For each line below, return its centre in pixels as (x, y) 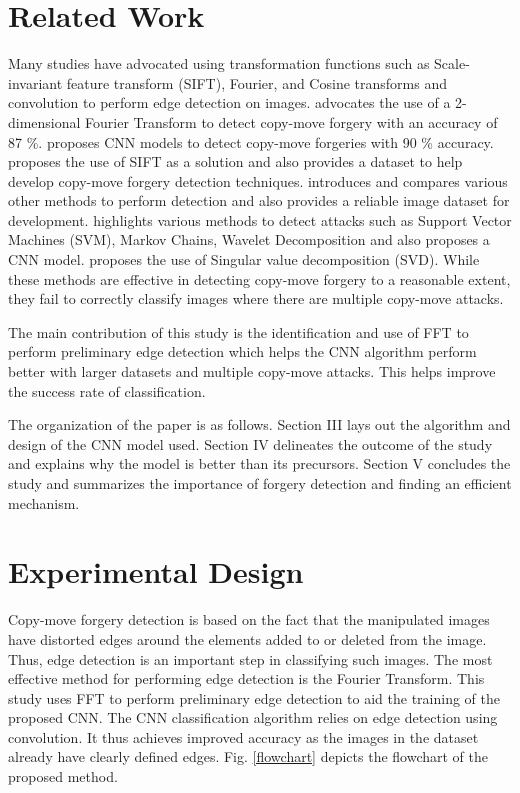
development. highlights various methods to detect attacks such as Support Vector (260, 219)
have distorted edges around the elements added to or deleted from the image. (247, 638)
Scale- (452, 63)
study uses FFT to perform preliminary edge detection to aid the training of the (254, 697)
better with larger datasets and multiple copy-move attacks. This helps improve (252, 371)
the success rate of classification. (107, 390)
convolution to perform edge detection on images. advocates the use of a (229, 102)
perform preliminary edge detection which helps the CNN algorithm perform (242, 351)
